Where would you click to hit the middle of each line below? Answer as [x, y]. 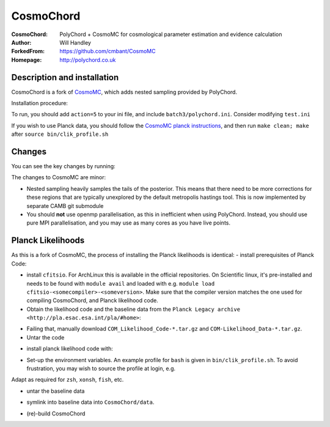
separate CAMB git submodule [65, 206]
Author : [21, 42]
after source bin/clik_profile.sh [60, 134]
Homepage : [27, 60]
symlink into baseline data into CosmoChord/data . [90, 402]
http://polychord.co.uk [88, 60]
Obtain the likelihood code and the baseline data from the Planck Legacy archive [134, 309]
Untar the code [46, 337]
